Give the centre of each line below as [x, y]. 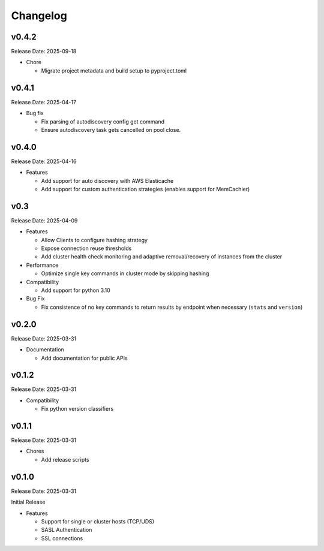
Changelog [39, 16]
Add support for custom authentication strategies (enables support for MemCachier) [145, 189]
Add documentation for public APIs [85, 358]
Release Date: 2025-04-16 [44, 161]
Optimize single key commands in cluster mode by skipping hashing [125, 273]
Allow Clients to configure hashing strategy [94, 240]
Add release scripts [65, 459]
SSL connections [62, 538]
